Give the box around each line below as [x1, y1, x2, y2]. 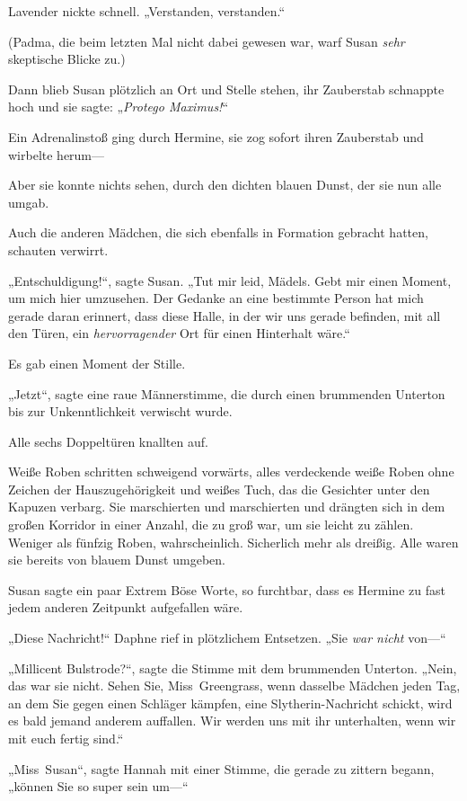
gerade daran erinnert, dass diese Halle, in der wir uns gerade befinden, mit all [8, 306, 441, 325]
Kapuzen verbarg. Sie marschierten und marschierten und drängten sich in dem [8, 497, 445, 516]
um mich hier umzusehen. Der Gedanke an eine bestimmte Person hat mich [8, 289, 424, 307]
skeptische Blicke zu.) [8, 49, 126, 68]
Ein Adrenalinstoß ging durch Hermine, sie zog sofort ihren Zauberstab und [8, 127, 424, 146]
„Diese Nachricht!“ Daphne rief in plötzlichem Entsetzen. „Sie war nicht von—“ [8, 628, 446, 647]
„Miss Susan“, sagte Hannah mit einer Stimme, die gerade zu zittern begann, [8, 759, 435, 778]
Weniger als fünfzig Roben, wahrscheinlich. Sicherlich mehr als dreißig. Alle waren [8, 532, 459, 551]
